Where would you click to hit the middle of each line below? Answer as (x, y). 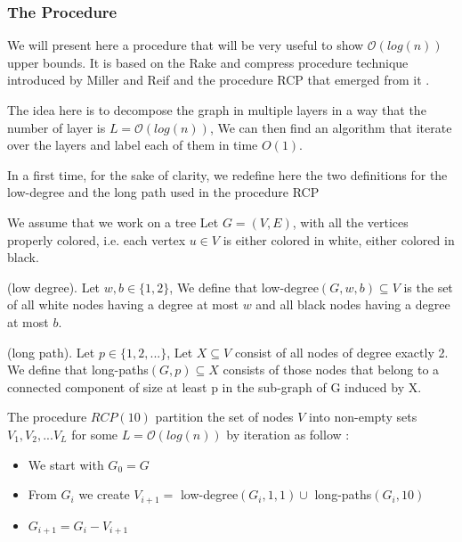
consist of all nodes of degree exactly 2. (341, 352)
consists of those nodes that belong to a (331, 370)
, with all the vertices (350, 222)
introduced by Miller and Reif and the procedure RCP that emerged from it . (219, 80)
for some (95, 434)
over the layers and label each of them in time (133, 145)
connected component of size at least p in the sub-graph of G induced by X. (215, 386)
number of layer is (57, 127)
